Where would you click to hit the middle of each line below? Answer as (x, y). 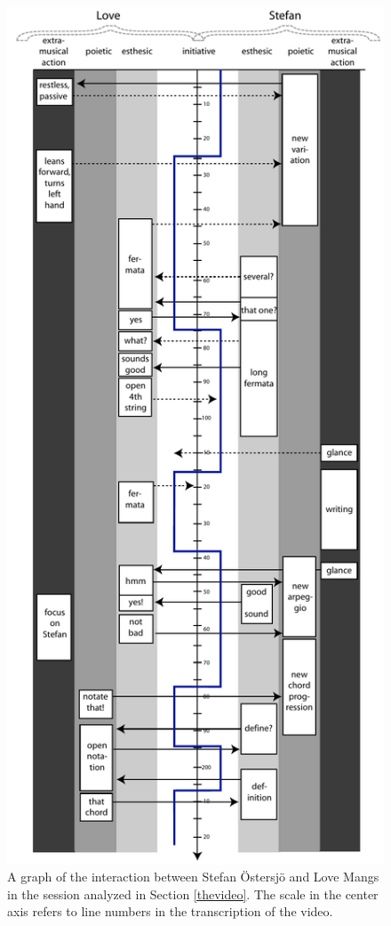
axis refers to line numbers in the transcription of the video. (170, 911)
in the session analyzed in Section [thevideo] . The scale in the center (193, 894)
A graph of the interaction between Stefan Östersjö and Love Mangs (193, 877)
